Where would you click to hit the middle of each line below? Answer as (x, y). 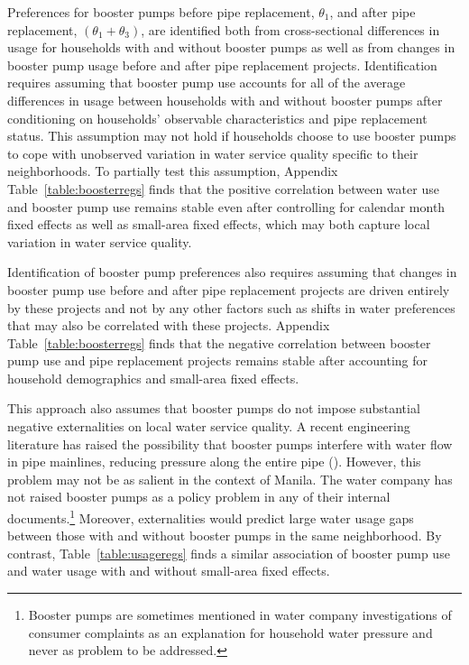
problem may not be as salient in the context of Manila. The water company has (230, 479)
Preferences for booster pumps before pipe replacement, (161, 12)
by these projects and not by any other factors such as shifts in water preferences (231, 307)
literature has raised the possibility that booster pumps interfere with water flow (230, 443)
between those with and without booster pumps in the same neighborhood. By (225, 536)
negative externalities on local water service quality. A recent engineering (209, 426)
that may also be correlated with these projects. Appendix (169, 325)
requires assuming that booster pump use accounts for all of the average (207, 83)
